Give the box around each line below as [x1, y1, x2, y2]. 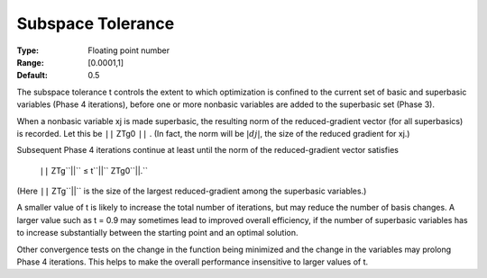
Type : [16, 45, 40, 56]
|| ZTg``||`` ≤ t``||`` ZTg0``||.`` [39, 165, 149, 175]
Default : [16, 70, 49, 81]
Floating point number [87, 45, 170, 56]
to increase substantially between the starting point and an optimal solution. [16, 228, 299, 238]
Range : [16, 57, 44, 67]
